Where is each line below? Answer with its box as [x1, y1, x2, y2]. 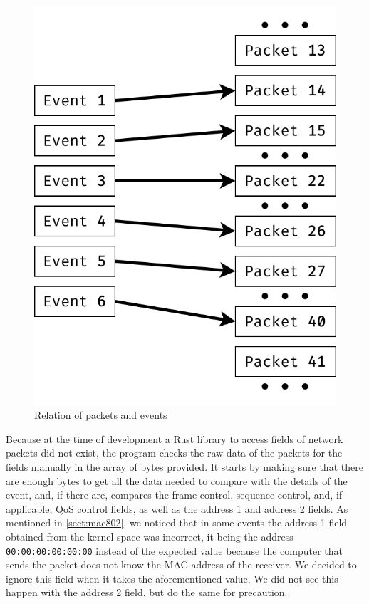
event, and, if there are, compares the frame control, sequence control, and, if [6, 487, 343, 502]
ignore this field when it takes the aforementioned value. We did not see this [6, 571, 338, 585]
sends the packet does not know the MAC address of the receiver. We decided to [6, 557, 357, 572]
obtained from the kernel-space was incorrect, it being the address [6, 528, 293, 543]
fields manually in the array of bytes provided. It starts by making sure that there [6, 459, 363, 474]
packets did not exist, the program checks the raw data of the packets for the [6, 445, 343, 460]
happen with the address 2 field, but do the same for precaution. [6, 585, 288, 600]
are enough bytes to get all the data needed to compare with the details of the [6, 473, 348, 488]
